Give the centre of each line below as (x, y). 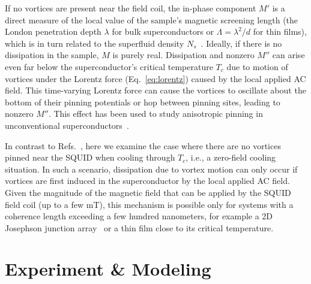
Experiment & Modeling (108, 269)
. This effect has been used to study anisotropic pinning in (155, 114)
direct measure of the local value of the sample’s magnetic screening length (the (152, 19)
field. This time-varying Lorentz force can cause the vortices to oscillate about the (155, 90)
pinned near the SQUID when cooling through (90, 157)
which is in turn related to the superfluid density (95, 43)
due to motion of (257, 66)
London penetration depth (53, 31)
